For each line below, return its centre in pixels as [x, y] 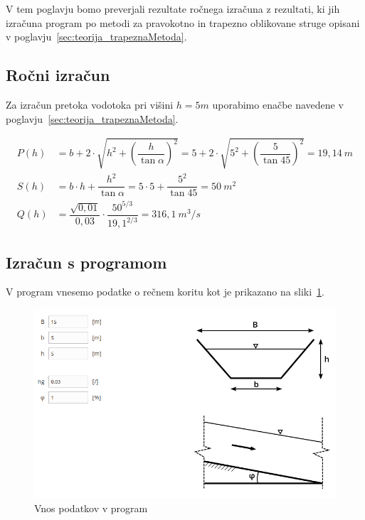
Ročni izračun [58, 75]
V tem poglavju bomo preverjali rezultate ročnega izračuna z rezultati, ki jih [173, 9]
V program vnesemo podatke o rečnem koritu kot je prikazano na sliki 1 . [165, 292]
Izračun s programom [86, 262]
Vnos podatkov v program [91, 508]
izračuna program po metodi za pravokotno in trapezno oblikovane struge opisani [183, 22]
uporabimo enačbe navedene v [278, 104]
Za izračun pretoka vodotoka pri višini [90, 104]
